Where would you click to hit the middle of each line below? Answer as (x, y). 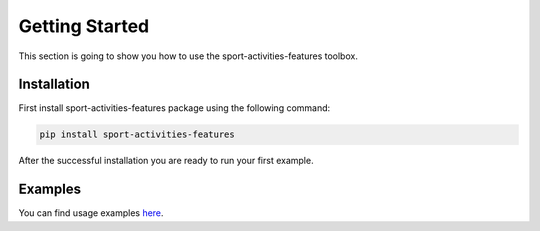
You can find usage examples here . (91, 213)
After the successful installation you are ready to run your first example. (166, 161)
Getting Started (84, 26)
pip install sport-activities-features (137, 134)
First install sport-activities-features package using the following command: (174, 108)
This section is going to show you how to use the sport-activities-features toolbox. (188, 56)
